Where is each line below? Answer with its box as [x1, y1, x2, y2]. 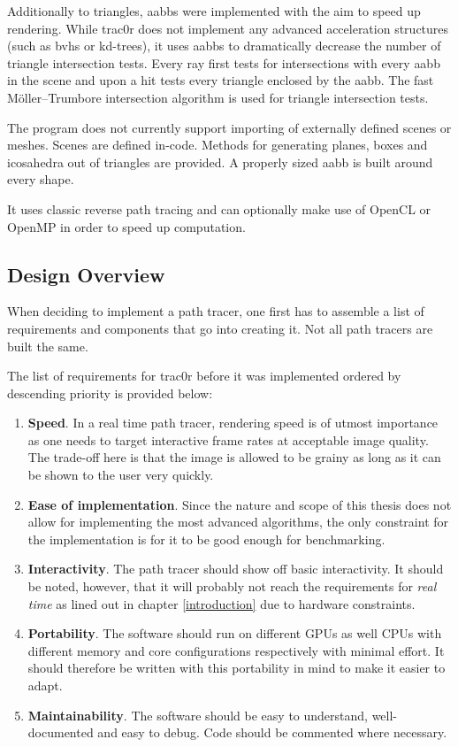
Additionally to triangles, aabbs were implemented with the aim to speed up [7, 2, 421, 19]
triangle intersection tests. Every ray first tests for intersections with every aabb [7, 53, 440, 72]
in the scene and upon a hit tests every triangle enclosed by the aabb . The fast [7, 71, 434, 89]
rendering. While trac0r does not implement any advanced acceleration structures [7, 19, 449, 37]
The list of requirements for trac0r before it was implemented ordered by [7, 366, 401, 385]
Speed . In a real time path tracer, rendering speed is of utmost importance [27, 413, 439, 432]
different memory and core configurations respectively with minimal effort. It [27, 641, 445, 659]
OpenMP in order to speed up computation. [7, 217, 246, 235]
